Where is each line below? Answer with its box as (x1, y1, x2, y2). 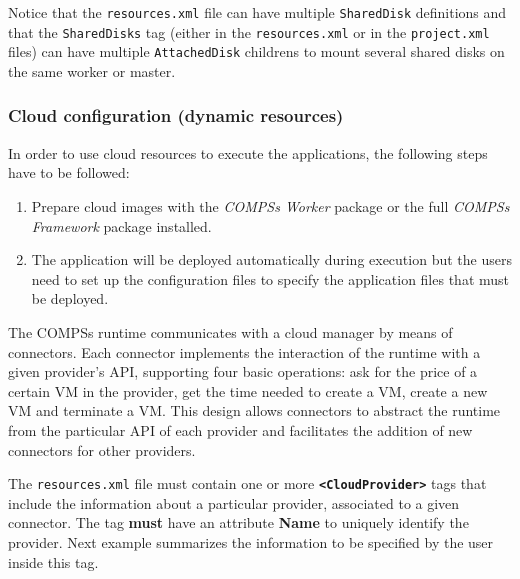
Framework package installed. (31, 215, 212, 236)
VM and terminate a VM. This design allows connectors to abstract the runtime (8, 400, 501, 421)
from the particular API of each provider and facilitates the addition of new (8, 419, 473, 440)
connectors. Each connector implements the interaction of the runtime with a (8, 341, 481, 362)
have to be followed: (8, 162, 130, 183)
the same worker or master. (8, 60, 176, 81)
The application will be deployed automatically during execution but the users (31, 249, 512, 270)
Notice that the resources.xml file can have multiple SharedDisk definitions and (8, 2, 507, 22)
